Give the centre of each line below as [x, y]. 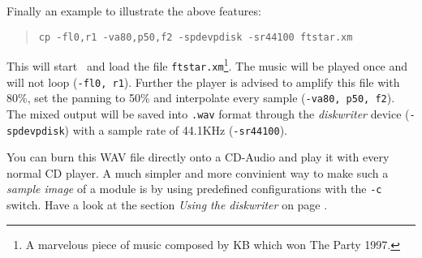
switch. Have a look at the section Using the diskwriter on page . [167, 205]
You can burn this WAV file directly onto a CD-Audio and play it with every [198, 157]
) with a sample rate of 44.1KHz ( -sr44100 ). [176, 129]
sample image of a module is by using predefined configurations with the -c [194, 189]
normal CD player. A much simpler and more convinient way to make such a [198, 172]
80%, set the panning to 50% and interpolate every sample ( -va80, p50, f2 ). [201, 98]
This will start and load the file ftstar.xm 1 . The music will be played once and [207, 64]
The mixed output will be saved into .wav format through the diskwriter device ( [208, 113]
